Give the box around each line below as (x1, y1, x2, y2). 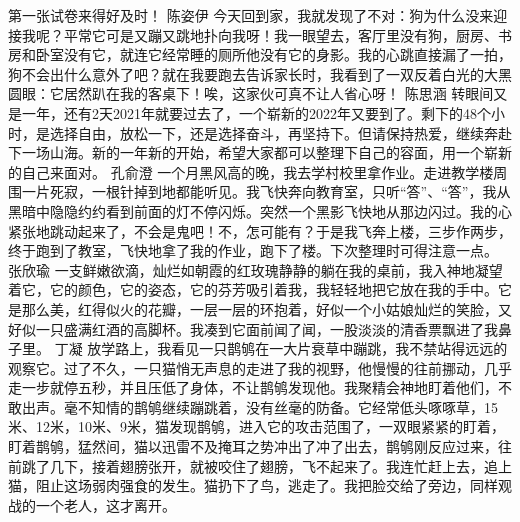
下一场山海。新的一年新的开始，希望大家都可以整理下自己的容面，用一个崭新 (8, 142, 512, 163)
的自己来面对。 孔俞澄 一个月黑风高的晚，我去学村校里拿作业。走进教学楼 (8, 161, 494, 182)
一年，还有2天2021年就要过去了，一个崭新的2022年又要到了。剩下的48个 (21, 102, 491, 123)
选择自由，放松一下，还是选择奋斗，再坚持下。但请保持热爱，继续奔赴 (49, 122, 512, 143)
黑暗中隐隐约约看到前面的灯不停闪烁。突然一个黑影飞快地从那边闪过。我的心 (8, 200, 512, 221)
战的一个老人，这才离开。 (8, 494, 176, 515)
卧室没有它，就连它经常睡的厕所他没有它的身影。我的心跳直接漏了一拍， (35, 44, 512, 65)
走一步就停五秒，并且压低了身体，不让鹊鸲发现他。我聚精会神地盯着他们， (8, 377, 498, 398)
